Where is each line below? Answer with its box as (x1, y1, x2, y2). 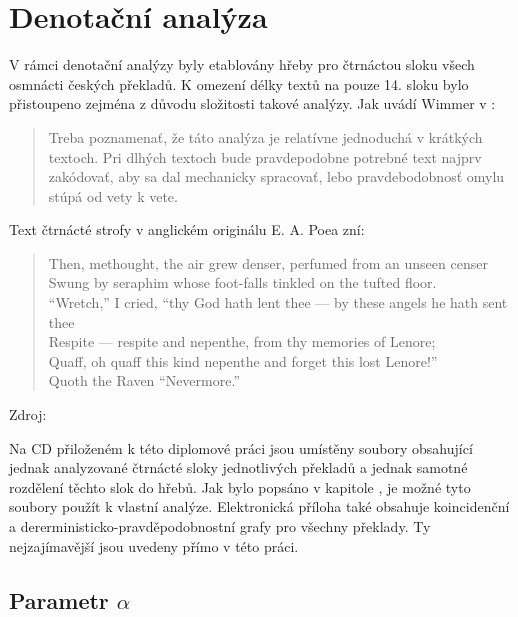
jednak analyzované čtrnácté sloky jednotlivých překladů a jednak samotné (9, 457, 468, 478)
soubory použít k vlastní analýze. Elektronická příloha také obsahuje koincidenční (9, 496, 510, 517)
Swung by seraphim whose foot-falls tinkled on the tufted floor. (48, 272, 437, 293)
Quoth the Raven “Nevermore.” (48, 370, 240, 391)
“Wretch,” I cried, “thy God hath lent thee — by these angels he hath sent (48, 292, 508, 313)
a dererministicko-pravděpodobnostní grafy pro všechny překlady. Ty (9, 516, 431, 536)
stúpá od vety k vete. (48, 185, 178, 206)
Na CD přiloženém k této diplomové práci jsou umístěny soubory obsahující (9, 437, 473, 458)
